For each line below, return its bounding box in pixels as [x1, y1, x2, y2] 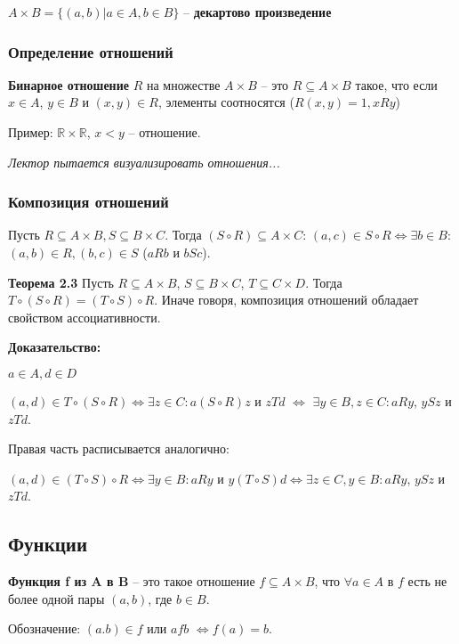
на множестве [146, 75, 221, 94]
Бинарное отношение [8, 75, 129, 94]
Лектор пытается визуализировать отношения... [8, 152, 280, 171]
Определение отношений [8, 40, 173, 62]
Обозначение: [8, 619, 81, 638]
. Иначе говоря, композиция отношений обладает [154, 290, 419, 309]
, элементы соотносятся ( [157, 93, 294, 111]
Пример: [8, 123, 53, 141]
